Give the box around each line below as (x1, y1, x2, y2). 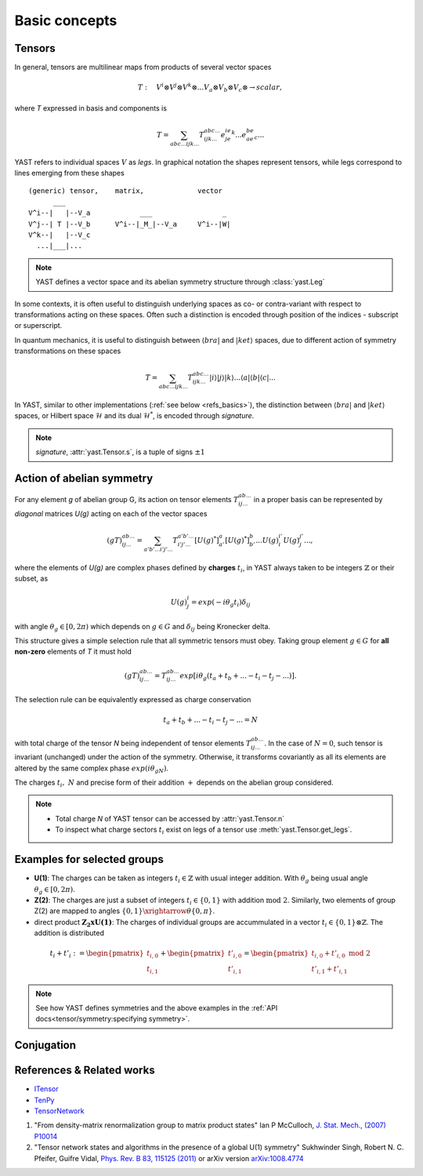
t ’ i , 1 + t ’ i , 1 (311, 965, 348, 975)
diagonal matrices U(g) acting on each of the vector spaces (14, 508, 208, 518)
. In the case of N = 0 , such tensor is (263, 738, 383, 748)
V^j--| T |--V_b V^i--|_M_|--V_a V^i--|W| (28, 220, 231, 228)
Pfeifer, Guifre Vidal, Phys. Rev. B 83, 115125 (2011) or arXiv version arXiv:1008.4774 (34, 1153, 305, 1163)
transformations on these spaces (14, 346, 121, 356)
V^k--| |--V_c (28, 231, 91, 239)
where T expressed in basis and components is (14, 103, 168, 113)
